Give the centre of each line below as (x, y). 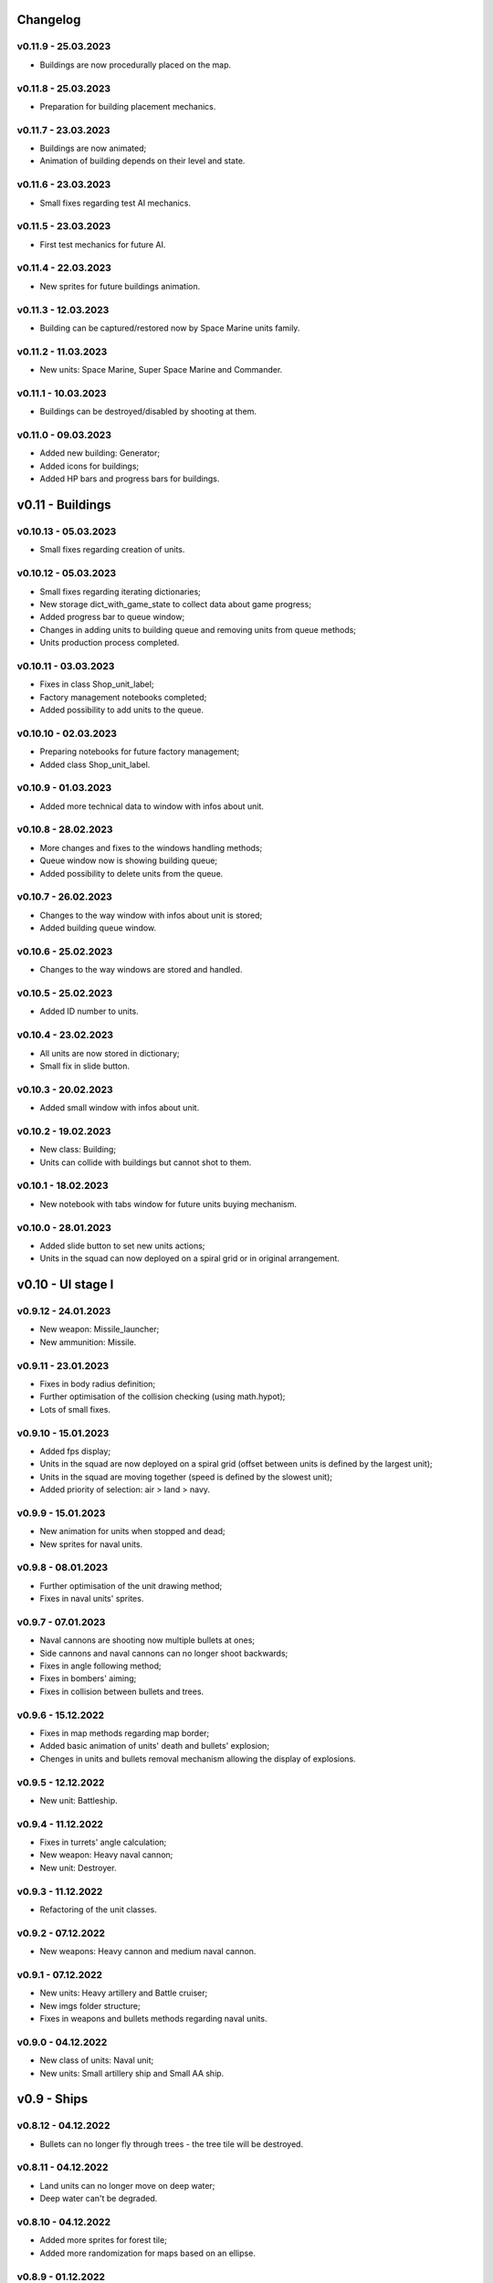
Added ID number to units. (89, 1011)
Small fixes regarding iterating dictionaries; (120, 591)
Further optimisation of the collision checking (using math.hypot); (163, 1396)
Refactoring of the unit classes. (98, 1910)
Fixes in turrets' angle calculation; (103, 1842)
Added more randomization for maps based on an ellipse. (147, 2253)
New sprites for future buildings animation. (120, 286)
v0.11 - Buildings (64, 505)
